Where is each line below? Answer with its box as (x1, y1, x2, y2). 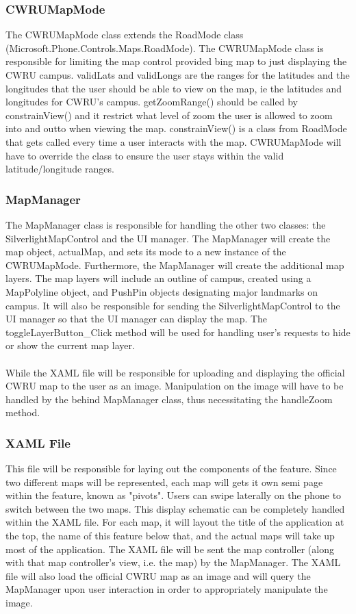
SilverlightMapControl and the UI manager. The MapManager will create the (5, 231, 331, 245)
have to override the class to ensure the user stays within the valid (5, 148, 284, 162)
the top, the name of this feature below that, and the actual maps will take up (5, 528, 335, 543)
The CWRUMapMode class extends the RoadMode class (5, 27, 244, 42)
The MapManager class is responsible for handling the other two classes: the (5, 217, 326, 231)
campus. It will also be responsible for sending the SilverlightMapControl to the (5, 298, 340, 312)
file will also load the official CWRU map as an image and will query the (5, 568, 311, 583)
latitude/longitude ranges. (5, 162, 114, 176)
